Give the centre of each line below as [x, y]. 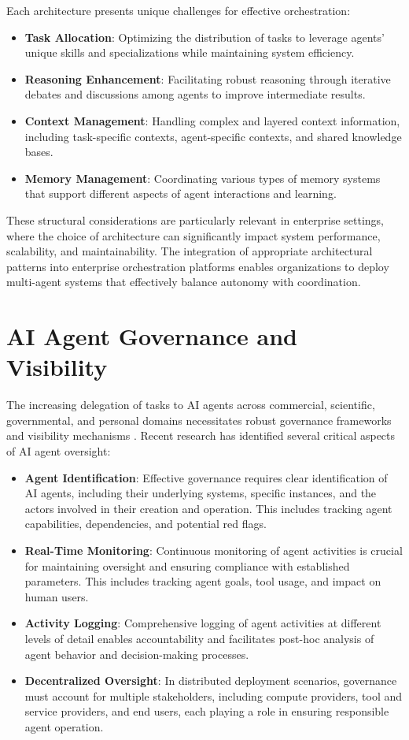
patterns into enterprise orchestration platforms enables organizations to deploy [198, 266]
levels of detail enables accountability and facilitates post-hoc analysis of [199, 638]
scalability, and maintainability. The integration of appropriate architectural [190, 251]
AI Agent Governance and [152, 336]
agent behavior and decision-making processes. [137, 654]
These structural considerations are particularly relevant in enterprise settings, [195, 219]
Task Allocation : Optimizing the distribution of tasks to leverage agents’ [204, 37]
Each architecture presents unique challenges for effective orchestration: [179, 10]
